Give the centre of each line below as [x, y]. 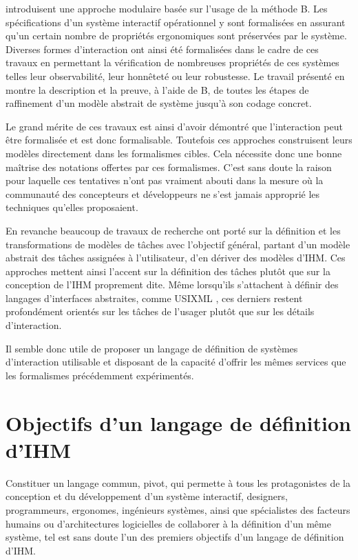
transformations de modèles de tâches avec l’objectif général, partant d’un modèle [178, 244]
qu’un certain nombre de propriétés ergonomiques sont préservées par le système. [176, 36]
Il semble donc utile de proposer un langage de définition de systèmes [152, 348]
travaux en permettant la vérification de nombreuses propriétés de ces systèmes [172, 62]
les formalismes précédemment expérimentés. [100, 375]
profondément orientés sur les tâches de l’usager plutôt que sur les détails [160, 311]
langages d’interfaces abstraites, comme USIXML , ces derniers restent [154, 298]
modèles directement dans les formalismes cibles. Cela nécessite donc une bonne [174, 153]
